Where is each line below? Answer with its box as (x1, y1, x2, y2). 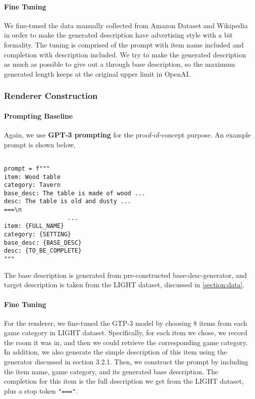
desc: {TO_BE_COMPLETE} (4, 247, 82, 255)
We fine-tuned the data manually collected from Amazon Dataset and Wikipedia (4, 20, 248, 30)
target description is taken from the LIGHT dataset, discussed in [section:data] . (4, 279, 245, 290)
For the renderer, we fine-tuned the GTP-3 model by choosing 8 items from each (4, 317, 248, 328)
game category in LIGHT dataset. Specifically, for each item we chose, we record (4, 327, 248, 338)
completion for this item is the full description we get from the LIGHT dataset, (4, 376, 244, 386)
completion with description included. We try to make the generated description (4, 49, 246, 59)
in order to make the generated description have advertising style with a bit (4, 30, 233, 40)
